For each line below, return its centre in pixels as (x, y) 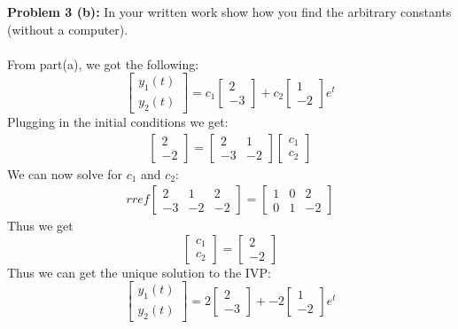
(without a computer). (68, 29)
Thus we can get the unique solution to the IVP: (139, 272)
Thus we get (40, 226)
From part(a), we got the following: (103, 63)
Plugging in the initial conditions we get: (118, 122)
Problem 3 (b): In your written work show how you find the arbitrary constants (229, 12)
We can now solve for (65, 173)
